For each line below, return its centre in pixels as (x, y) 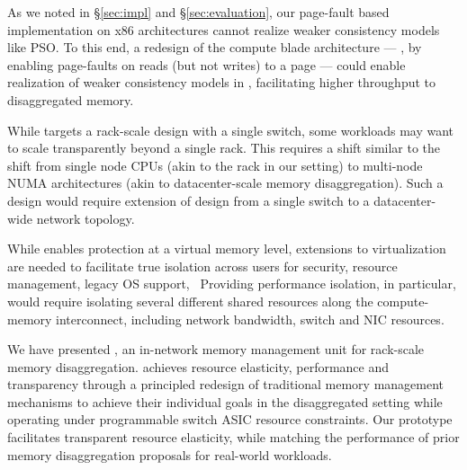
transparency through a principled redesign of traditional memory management (226, 384)
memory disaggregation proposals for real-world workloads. (170, 454)
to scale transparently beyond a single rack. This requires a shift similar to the (224, 148)
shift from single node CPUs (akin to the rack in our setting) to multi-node (215, 165)
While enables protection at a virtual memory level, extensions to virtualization (227, 248)
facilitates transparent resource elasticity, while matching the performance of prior (233, 437)
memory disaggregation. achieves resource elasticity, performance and (198, 366)
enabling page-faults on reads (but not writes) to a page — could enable (207, 64)
